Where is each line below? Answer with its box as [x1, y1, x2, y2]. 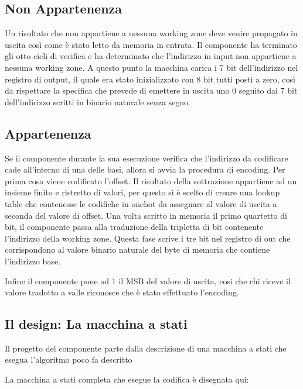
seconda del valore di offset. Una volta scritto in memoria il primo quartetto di [5, 209, 287, 221]
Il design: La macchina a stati [5, 315, 188, 333]
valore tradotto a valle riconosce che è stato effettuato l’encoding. [5, 286, 239, 298]
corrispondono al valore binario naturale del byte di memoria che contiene [5, 243, 270, 256]
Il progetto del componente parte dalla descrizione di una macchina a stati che [5, 342, 287, 354]
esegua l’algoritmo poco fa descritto [5, 353, 132, 366]
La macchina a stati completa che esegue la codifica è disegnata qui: [5, 373, 249, 385]
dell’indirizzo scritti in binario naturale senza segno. [5, 95, 190, 108]
